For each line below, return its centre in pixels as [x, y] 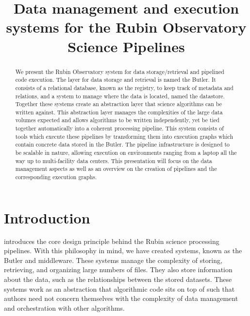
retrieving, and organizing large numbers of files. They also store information [118, 270]
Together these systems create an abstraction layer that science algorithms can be [119, 104]
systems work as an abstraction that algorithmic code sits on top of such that [119, 288]
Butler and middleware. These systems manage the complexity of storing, [113, 260]
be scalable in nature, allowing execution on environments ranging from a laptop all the [126, 153]
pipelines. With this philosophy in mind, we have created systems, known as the [123, 251]
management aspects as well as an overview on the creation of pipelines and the [116, 169]
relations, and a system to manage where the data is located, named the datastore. [120, 96]
